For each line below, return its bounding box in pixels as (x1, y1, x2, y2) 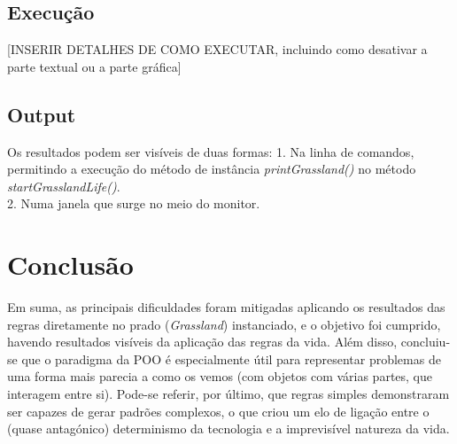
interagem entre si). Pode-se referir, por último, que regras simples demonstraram (7, 385, 450, 403)
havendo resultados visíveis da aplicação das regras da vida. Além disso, (7, 332, 398, 351)
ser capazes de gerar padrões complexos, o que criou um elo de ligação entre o (7, 401, 430, 420)
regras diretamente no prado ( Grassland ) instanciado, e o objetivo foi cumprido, (7, 315, 441, 333)
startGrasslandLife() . (7, 176, 120, 195)
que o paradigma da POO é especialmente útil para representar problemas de (21, 349, 441, 368)
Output (7, 100, 76, 128)
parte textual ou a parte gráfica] (7, 57, 182, 75)
